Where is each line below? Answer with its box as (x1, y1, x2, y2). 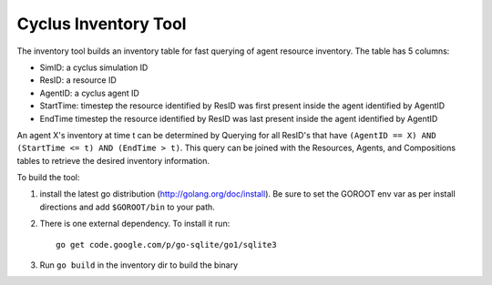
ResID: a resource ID (39, 75, 118, 86)
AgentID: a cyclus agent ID (39, 87, 140, 98)
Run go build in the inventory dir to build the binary (39, 260, 239, 270)
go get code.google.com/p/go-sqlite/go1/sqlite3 (56, 239, 277, 249)
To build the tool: (16, 172, 81, 183)
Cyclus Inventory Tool (16, 14, 187, 34)
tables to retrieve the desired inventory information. (16, 155, 210, 166)
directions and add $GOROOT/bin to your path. (39, 201, 216, 212)
